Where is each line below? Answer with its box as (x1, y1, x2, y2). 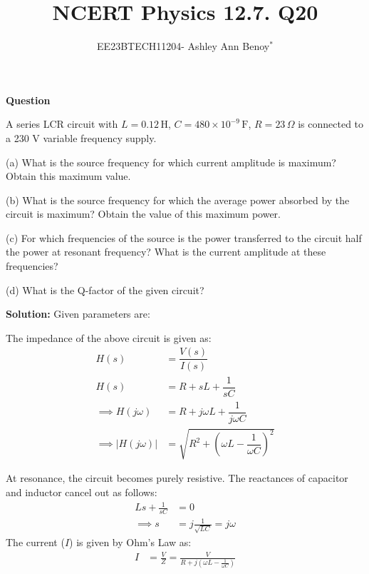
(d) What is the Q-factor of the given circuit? (6, 282, 204, 297)
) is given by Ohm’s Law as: (69, 535, 192, 550)
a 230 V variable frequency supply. (6, 130, 157, 145)
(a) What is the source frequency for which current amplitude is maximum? (6, 154, 336, 169)
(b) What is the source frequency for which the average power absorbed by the (6, 192, 350, 207)
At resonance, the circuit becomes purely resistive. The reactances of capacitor (6, 470, 348, 485)
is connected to (298, 116, 364, 131)
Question (6, 92, 51, 107)
